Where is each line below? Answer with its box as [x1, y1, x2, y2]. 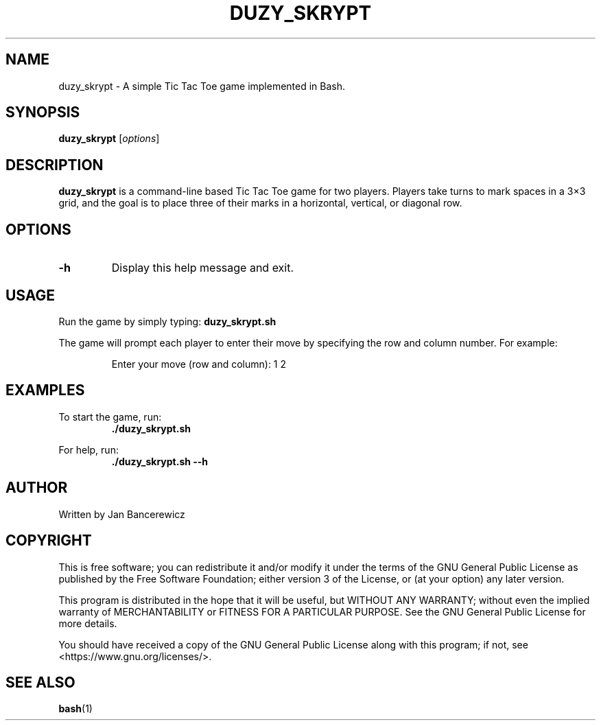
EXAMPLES [5, 382, 85, 399]
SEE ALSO [5, 673, 75, 691]
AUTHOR [5, 479, 68, 497]
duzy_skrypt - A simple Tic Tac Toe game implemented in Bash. [58, 80, 346, 92]
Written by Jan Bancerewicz [58, 508, 185, 520]
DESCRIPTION [5, 156, 104, 174]
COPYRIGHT [5, 532, 92, 550]
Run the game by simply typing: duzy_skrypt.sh [58, 315, 276, 327]
